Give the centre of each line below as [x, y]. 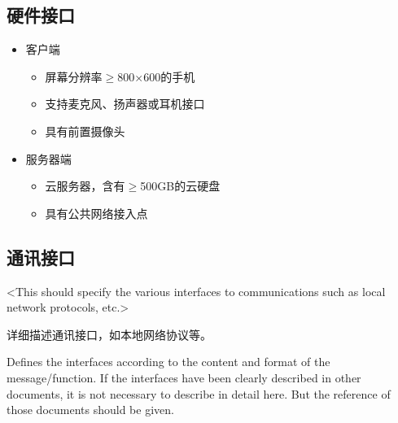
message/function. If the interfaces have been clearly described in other [184, 377]
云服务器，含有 [85, 186]
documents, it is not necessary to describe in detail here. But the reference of [199, 393]
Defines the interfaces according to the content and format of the [168, 362]
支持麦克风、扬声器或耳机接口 [125, 104]
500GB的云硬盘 [180, 186]
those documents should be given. [90, 410]
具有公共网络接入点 [96, 213]
